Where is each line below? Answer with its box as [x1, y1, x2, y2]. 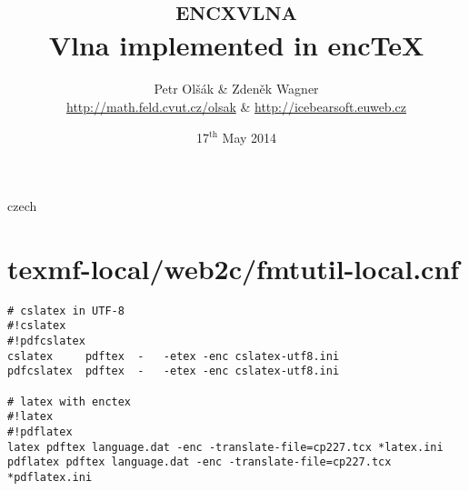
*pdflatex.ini [7, 471, 93, 485]
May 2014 [222, 127, 277, 146]
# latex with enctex [7, 395, 132, 408]
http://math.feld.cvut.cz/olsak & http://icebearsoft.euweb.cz [66, 96, 406, 115]
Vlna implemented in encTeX [48, 26, 424, 64]
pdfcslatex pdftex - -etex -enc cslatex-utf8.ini [7, 365, 340, 378]
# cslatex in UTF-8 [7, 304, 125, 317]
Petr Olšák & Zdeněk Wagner [154, 79, 319, 98]
